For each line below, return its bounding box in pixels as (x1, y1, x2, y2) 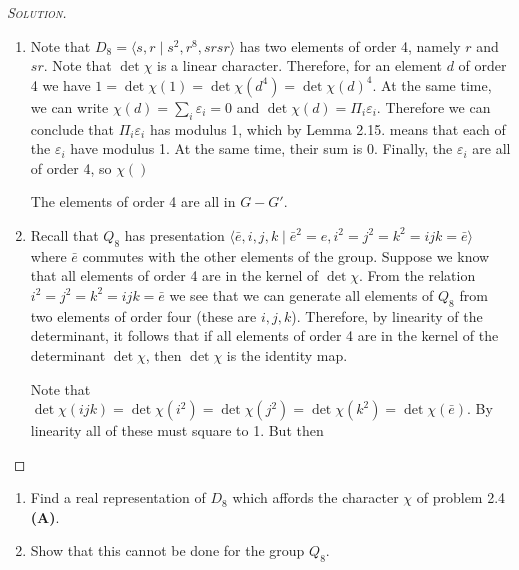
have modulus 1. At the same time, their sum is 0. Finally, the (70, 138, 453, 159)
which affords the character (232, 487, 399, 508)
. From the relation (359, 265, 476, 286)
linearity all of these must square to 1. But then (30, 420, 324, 441)
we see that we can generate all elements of (169, 284, 434, 305)
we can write (30, 96, 109, 117)
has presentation (124, 224, 225, 245)
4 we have (30, 74, 91, 95)
